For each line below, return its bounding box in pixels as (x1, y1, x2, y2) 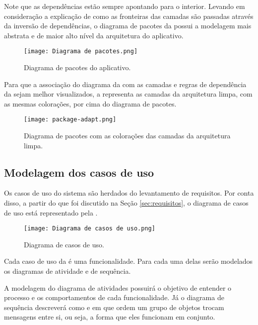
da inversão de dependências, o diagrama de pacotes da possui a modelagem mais (4, 20, 252, 31)
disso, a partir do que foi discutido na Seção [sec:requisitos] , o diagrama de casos (4, 198, 249, 208)
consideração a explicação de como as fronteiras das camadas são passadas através (4, 10, 254, 21)
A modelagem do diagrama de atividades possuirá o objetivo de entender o (4, 282, 232, 293)
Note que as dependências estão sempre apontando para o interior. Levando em (4, 1, 245, 11)
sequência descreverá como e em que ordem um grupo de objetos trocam (4, 302, 224, 312)
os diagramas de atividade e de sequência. (4, 266, 131, 276)
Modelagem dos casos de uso (4, 164, 154, 180)
